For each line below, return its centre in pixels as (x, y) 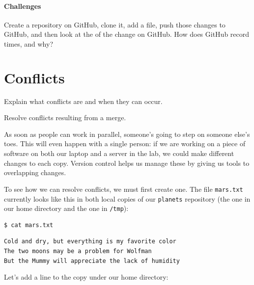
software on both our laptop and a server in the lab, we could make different (119, 153)
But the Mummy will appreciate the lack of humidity (92, 261)
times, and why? (29, 43)
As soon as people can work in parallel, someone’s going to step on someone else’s (127, 134)
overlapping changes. (35, 172)
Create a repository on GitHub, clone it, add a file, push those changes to (115, 24)
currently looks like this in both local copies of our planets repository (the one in (127, 198)
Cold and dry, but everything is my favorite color (90, 242)
